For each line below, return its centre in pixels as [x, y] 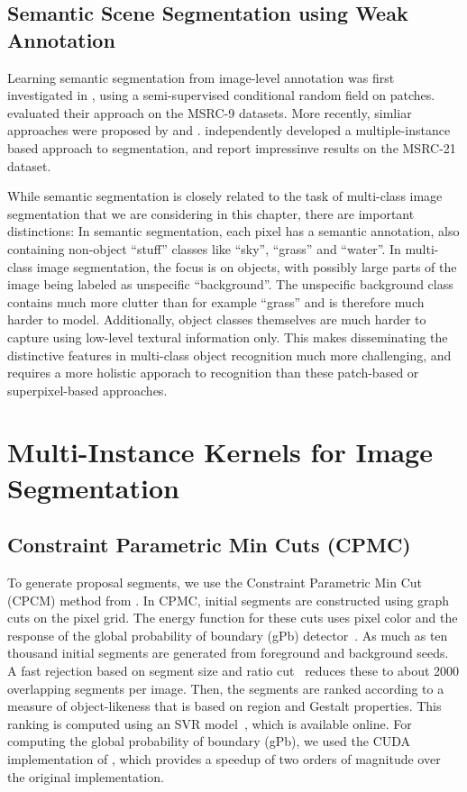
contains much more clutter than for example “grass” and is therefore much [216, 301]
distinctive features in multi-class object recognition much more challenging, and [229, 355]
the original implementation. [86, 776]
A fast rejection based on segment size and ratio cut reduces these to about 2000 [233, 671]
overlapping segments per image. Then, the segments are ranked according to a [226, 688]
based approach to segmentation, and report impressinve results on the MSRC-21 [232, 147]
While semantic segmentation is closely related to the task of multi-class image [225, 196]
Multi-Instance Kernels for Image [220, 452]
